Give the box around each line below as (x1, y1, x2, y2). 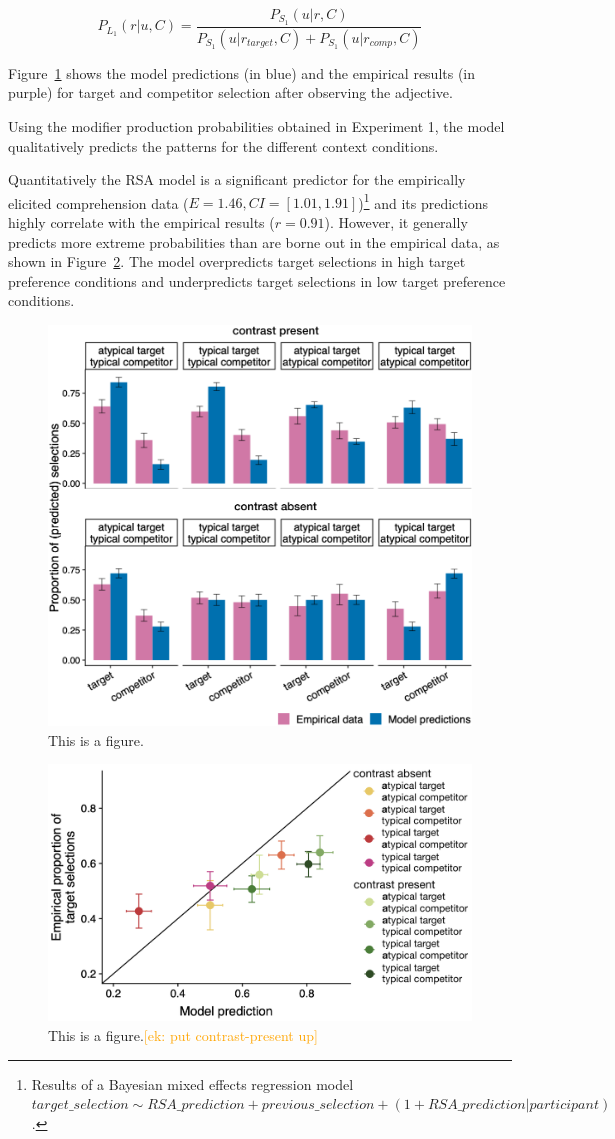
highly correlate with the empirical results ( (8, 211, 275, 232)
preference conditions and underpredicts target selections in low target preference (8, 270, 506, 291)
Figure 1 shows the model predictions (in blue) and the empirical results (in (8, 62, 476, 83)
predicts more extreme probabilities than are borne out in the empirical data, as (8, 231, 500, 252)
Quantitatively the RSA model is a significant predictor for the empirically (8, 169, 466, 190)
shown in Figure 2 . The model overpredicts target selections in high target (8, 251, 466, 272)
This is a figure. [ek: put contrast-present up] (48, 1024, 318, 1045)
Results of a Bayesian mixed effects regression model (31, 1073, 354, 1094)
